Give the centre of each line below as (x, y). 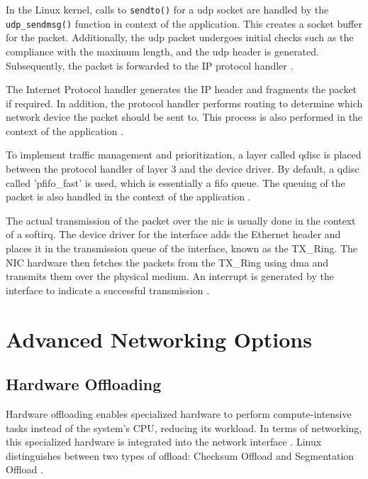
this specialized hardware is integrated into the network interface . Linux (164, 442)
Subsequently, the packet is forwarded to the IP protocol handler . (150, 65)
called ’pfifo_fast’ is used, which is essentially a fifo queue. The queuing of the (175, 182)
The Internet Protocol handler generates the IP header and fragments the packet (182, 89)
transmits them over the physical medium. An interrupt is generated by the (170, 276)
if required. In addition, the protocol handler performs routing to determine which (184, 103)
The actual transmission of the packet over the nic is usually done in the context (181, 220)
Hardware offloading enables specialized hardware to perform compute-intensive (179, 413)
